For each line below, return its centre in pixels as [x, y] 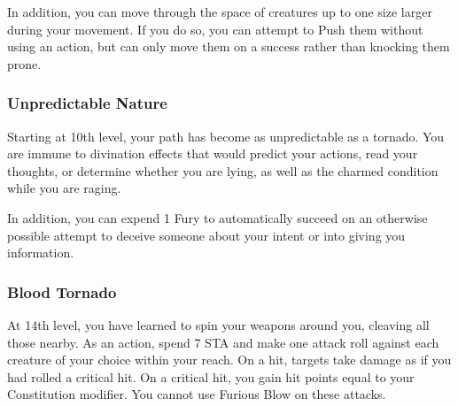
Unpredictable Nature [87, 103]
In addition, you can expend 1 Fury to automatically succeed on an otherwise [217, 217]
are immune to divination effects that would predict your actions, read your [213, 153]
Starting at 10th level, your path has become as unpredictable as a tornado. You [226, 136]
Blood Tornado [62, 291]
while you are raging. [64, 188]
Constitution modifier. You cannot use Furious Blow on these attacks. [197, 394]
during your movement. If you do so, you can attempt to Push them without [215, 29]
